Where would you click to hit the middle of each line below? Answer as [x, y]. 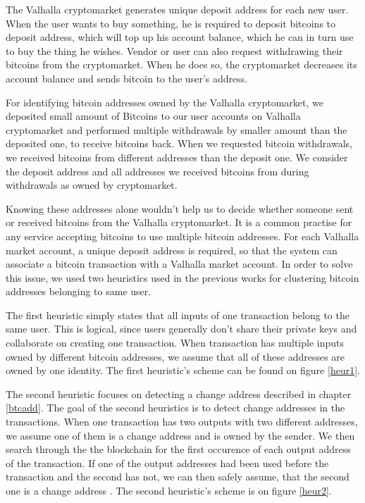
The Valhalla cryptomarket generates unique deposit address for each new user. [177, 9]
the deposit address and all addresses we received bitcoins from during [157, 171]
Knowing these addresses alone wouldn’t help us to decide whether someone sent [180, 208]
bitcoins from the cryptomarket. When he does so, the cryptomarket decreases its [181, 64]
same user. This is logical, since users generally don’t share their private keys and [181, 329]
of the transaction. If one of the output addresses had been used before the [167, 462]
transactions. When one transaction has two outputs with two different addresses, [182, 422]
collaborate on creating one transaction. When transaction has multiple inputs [175, 343]
